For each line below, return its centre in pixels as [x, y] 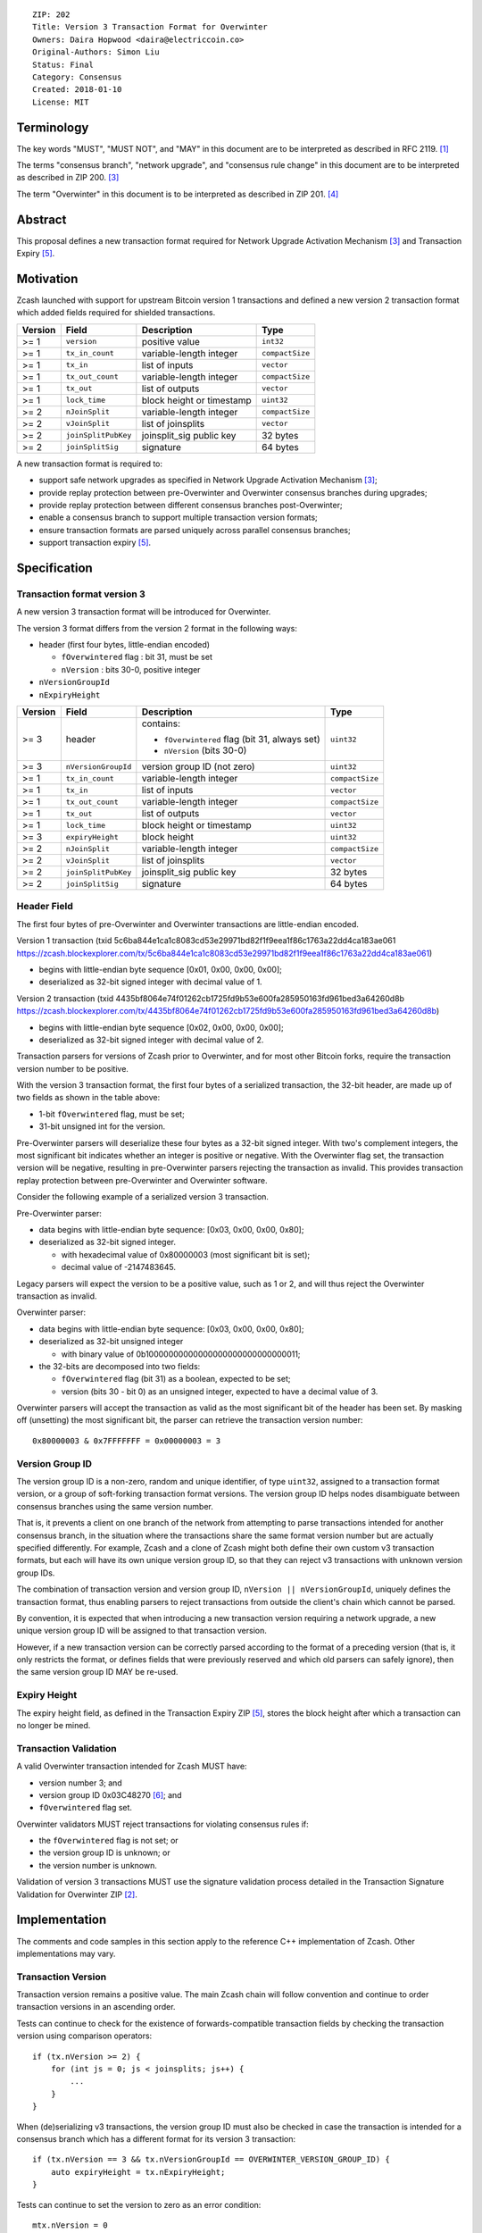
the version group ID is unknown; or [104, 1852]
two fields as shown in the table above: [88, 1098]
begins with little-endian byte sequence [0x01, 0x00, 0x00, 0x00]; [161, 969]
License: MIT [61, 102]
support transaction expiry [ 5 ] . [95, 543]
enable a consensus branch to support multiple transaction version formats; [179, 517]
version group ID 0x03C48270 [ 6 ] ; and [110, 1794]
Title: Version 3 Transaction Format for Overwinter [150, 27]
